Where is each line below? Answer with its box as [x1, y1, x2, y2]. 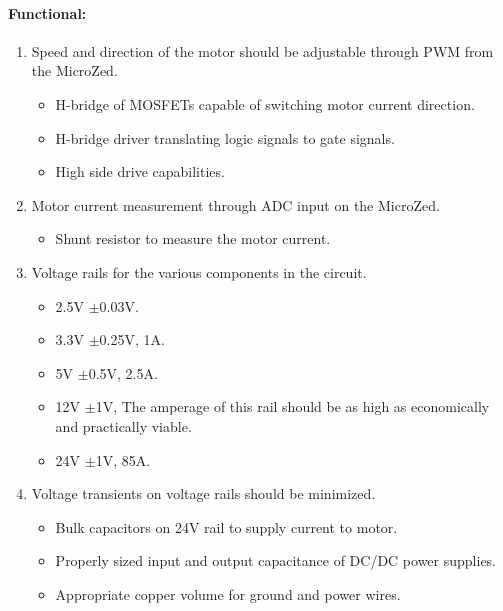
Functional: [8, 2, 87, 23]
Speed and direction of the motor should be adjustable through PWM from [31, 40, 494, 61]
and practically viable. [55, 415, 192, 436]
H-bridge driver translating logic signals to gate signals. [55, 127, 395, 148]
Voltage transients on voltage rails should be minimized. [31, 483, 376, 504]
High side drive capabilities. [55, 161, 225, 182]
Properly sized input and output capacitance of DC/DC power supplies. [55, 550, 497, 571]
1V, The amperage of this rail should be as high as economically [95, 396, 490, 417]
